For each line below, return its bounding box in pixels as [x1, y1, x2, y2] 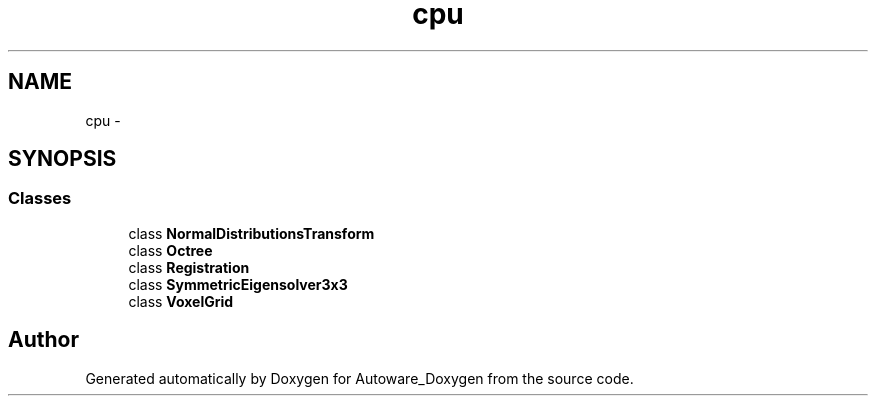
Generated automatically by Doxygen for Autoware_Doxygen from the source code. [85, 369, 634, 387]
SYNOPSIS [8, 146, 117, 172]
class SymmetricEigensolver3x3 [128, 275, 348, 293]
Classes [8, 188, 72, 209]
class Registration [128, 258, 250, 276]
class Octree [128, 241, 213, 259]
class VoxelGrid [128, 292, 234, 310]
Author [8, 327, 79, 353]
